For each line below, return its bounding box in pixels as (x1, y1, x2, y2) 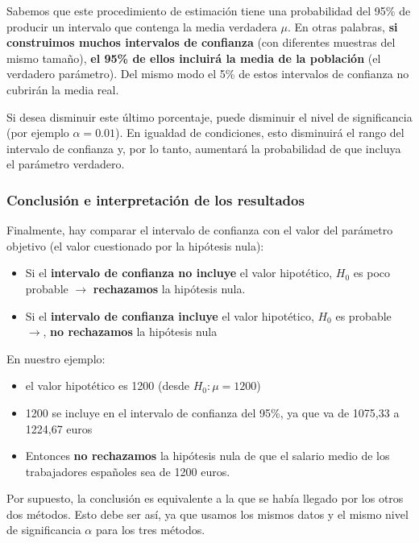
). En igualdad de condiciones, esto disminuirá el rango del (115, 124, 404, 141)
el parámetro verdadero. (6, 155, 125, 172)
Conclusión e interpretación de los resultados (6, 189, 305, 209)
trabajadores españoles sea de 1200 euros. (25, 462, 230, 479)
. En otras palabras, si (287, 18, 398, 35)
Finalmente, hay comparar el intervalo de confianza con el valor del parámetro (6, 222, 393, 238)
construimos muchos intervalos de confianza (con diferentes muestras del (6, 34, 396, 51)
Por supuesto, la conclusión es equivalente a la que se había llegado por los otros (6, 490, 404, 507)
